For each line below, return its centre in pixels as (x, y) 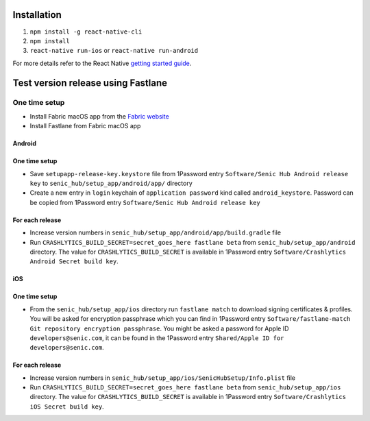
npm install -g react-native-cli (86, 32)
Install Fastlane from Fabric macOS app (85, 126)
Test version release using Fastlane (90, 83)
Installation (37, 15)
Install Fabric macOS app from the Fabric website (99, 116)
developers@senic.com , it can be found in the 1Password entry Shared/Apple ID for (157, 338)
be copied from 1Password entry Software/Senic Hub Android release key (145, 202)
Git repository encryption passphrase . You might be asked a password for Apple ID (159, 328)
